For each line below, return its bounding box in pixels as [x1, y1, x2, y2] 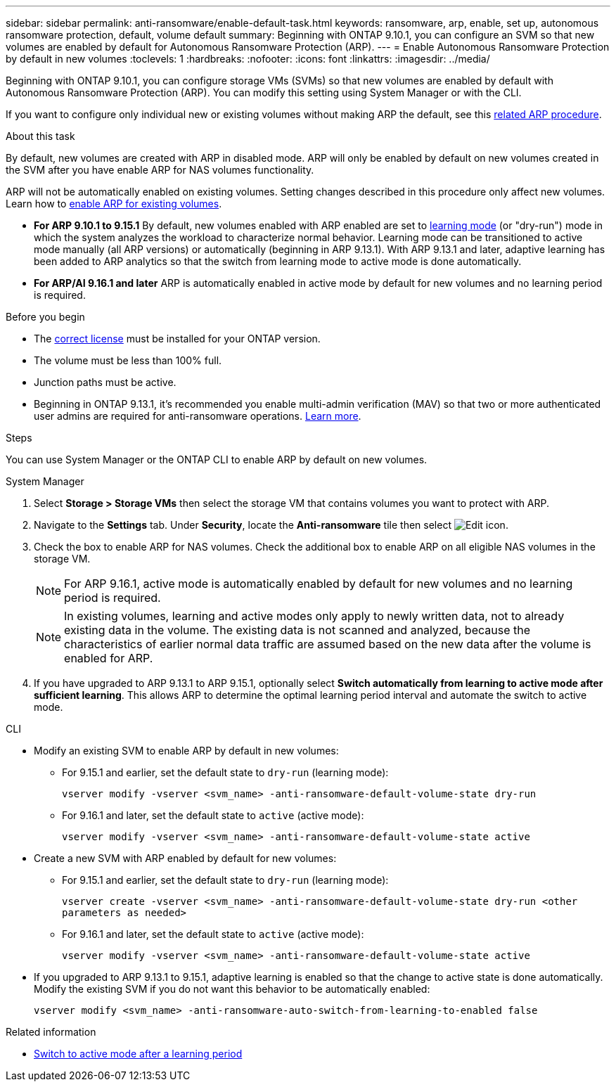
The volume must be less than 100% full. [34, 354, 222, 366]
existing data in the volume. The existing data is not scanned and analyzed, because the [64, 623, 531, 637]
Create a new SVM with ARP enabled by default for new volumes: [34, 852, 337, 864]
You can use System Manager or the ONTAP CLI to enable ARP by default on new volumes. [6, 454, 428, 465]
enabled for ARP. [64, 651, 153, 665]
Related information [6, 1026, 96, 1038]
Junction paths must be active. [34, 376, 177, 388]
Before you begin [6, 311, 85, 323]
